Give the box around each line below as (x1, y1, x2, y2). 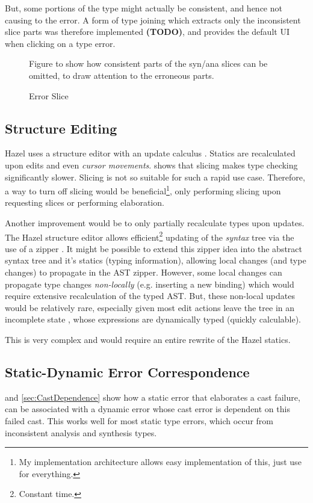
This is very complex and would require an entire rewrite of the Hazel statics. (5, 333, 291, 345)
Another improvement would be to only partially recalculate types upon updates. (5, 216, 305, 229)
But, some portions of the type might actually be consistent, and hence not (5, 2, 282, 14)
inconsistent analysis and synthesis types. (5, 426, 157, 439)
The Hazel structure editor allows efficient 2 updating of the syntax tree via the (5, 229, 294, 243)
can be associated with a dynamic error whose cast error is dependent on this (5, 403, 290, 415)
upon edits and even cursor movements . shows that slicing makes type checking (5, 158, 298, 171)
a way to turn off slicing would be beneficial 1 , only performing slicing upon (5, 183, 281, 197)
